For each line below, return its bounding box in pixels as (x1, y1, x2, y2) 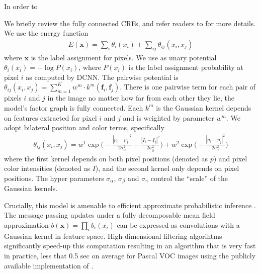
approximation (4, 219, 49, 230)
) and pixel (213, 153, 247, 163)
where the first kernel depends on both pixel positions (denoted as (4, 153, 208, 163)
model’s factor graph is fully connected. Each (4, 102, 143, 113)
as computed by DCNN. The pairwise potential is (26, 71, 179, 82)
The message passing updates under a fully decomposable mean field (4, 210, 215, 220)
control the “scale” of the (150, 172, 228, 183)
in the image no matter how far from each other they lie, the (47, 93, 235, 103)
